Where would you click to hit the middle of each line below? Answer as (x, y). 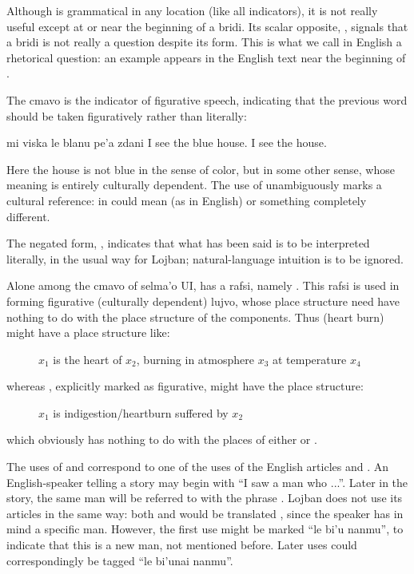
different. (28, 216)
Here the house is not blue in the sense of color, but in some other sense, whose (201, 169)
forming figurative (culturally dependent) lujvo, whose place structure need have (203, 301)
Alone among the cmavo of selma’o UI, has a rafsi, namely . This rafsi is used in (203, 285)
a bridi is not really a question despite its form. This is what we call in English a (204, 42)
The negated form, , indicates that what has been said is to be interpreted (188, 243)
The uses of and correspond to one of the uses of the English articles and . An (198, 467)
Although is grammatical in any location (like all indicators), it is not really (192, 10)
